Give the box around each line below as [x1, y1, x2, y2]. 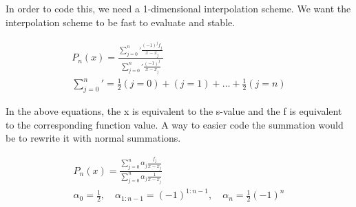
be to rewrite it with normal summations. [6, 131, 181, 145]
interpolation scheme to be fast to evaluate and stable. [6, 14, 235, 29]
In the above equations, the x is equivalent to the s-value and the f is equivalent [6, 104, 342, 118]
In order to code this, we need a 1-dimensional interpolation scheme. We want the [6, 1, 351, 15]
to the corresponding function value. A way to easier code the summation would [6, 117, 344, 131]
